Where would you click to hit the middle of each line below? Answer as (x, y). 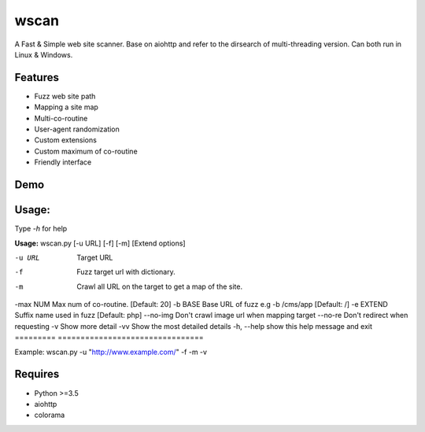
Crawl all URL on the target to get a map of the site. (160, 286)
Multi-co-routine (61, 118)
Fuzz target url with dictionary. (126, 272)
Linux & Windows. (44, 54)
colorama (50, 415)
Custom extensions (66, 140)
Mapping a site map (66, 107)
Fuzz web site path (65, 96)
